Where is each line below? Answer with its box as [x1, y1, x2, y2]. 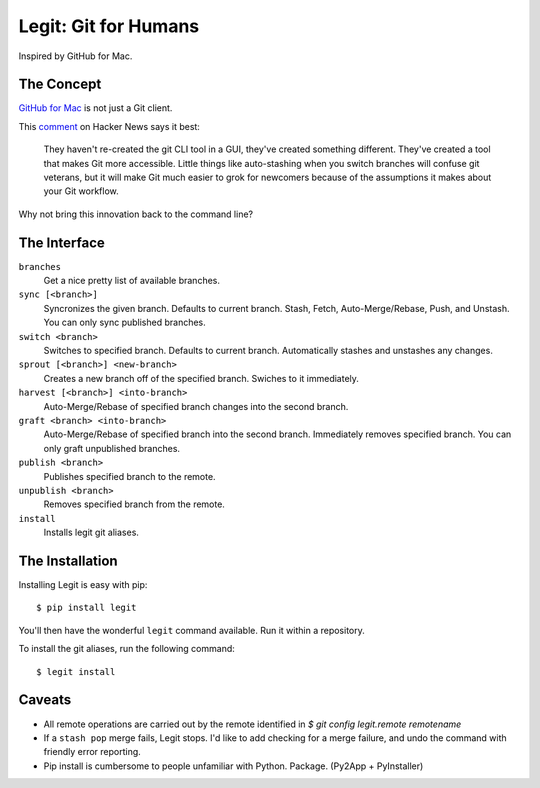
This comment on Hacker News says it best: [18, 120, 200, 132]
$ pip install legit [36, 602, 137, 614]
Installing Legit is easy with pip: [18, 579, 148, 591]
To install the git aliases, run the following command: [18, 643, 235, 655]
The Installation [18, 552, 119, 569]
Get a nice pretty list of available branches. [43, 275, 220, 287]
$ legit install [36, 666, 116, 677]
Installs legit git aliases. [43, 526, 140, 539]
